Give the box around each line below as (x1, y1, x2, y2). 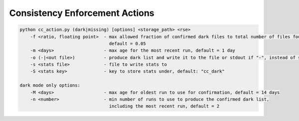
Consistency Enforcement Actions (9, 7, 154, 18)
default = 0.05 (109, 40, 147, 46)
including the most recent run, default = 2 (109, 104, 220, 109)
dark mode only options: (19, 83, 81, 88)
